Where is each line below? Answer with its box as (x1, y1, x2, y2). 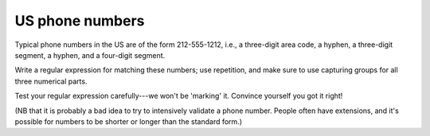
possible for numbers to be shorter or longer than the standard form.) (14, 116, 243, 126)
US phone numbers (14, 12, 145, 29)
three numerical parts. (14, 76, 88, 86)
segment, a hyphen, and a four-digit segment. (14, 50, 166, 60)
